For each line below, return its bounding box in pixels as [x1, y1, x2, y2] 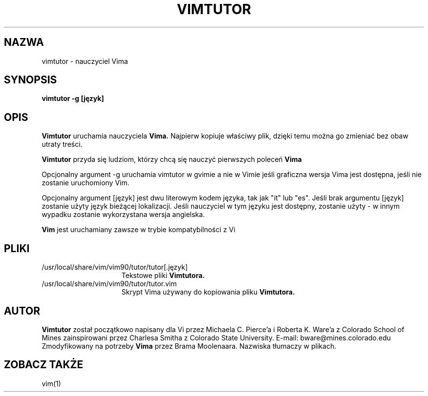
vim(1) [42, 379, 61, 388]
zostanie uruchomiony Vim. [42, 178, 129, 187]
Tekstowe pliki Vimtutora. [121, 271, 205, 280]
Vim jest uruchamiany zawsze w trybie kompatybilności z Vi [42, 225, 235, 234]
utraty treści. [42, 140, 83, 149]
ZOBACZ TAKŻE [4, 358, 84, 371]
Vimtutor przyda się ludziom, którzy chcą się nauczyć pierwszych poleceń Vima [42, 155, 302, 164]
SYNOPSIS [4, 74, 57, 86]
